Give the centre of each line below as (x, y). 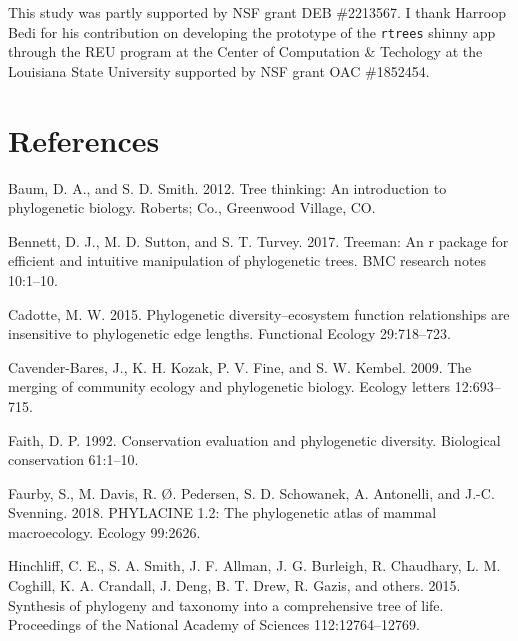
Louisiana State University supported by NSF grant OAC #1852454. (219, 70)
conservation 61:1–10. (73, 459)
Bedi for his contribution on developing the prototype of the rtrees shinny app (252, 31)
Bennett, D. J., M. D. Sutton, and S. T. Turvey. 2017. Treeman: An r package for (258, 240)
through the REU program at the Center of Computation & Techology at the (245, 51)
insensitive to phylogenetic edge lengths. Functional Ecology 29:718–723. (229, 333)
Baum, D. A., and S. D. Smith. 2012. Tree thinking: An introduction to (227, 187)
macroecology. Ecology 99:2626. (104, 531)
